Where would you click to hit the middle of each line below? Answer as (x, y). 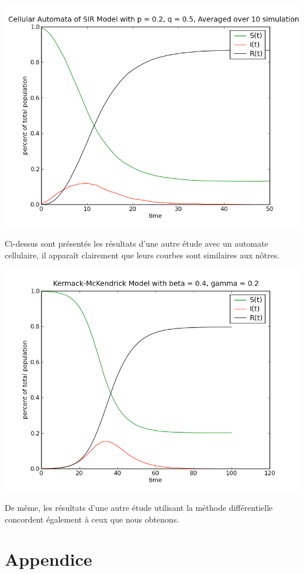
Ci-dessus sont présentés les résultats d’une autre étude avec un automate (137, 243)
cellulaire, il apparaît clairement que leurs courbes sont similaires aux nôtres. (142, 255)
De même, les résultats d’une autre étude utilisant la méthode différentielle (139, 507)
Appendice (49, 559)
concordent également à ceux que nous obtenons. (92, 519)
